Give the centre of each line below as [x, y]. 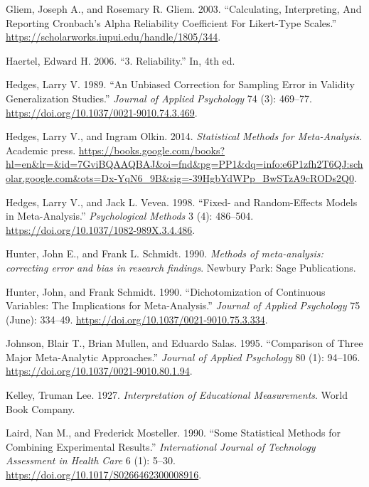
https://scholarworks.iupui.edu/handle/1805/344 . [113, 37]
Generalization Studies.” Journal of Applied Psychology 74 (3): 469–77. [159, 98]
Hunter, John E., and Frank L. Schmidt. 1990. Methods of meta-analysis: [165, 253]
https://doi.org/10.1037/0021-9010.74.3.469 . [102, 112]
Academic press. [41, 150]
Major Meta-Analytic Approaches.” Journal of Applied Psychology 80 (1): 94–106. [183, 357]
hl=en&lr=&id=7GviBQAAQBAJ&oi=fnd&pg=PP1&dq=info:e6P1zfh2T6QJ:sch [184, 164]
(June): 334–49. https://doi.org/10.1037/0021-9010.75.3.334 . [137, 319]
